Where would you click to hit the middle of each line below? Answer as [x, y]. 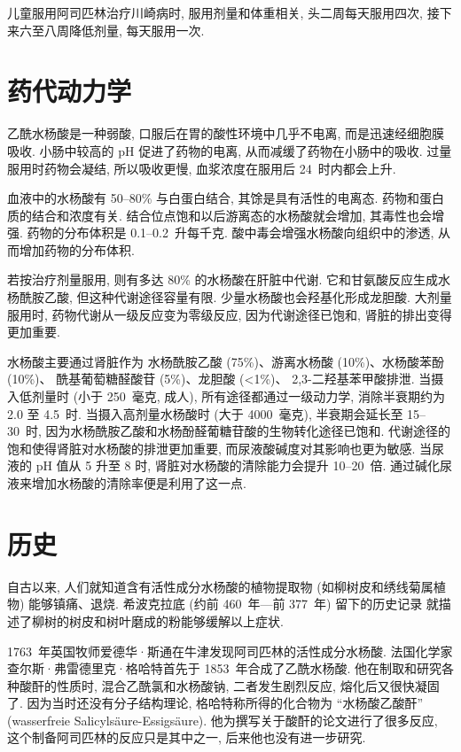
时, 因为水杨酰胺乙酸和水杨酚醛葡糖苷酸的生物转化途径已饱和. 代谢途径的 [238, 431]
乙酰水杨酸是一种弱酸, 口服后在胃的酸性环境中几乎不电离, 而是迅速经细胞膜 [226, 133]
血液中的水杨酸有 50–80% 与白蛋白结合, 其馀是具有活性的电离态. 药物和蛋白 [226, 198]
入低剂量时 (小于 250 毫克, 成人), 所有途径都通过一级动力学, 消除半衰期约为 [226, 396]
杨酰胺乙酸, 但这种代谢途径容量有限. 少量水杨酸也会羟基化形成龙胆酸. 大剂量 [230, 297]
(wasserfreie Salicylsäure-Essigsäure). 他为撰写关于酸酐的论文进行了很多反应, [223, 720]
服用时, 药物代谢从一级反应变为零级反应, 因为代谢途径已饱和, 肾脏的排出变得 [230, 314]
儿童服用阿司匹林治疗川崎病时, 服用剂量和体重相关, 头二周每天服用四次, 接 [223, 12]
